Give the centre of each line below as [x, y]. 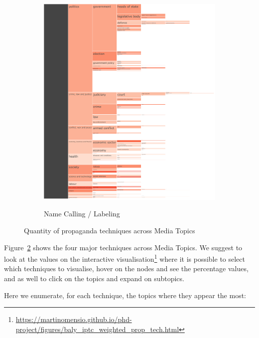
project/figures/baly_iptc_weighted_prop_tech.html [97, 329]
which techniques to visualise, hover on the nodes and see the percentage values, [126, 268]
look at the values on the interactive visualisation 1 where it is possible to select [125, 258]
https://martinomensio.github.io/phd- [74, 319]
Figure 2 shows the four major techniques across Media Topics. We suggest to [123, 247]
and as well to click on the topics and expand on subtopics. [94, 278]
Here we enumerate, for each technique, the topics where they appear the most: [125, 295]
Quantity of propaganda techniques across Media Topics [110, 230]
